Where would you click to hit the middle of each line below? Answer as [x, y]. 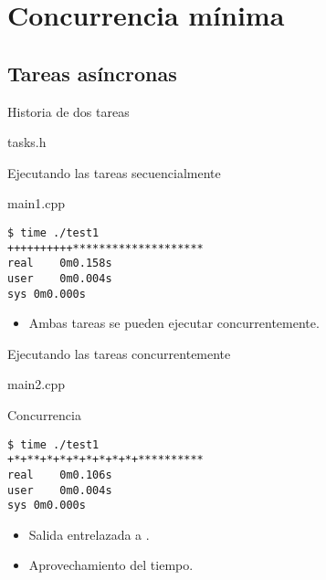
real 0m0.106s [60, 475]
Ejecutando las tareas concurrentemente [119, 353]
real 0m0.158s [60, 264]
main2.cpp [37, 384]
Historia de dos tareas [68, 111]
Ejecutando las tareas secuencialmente [114, 172]
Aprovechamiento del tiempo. [111, 565]
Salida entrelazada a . [89, 534]
